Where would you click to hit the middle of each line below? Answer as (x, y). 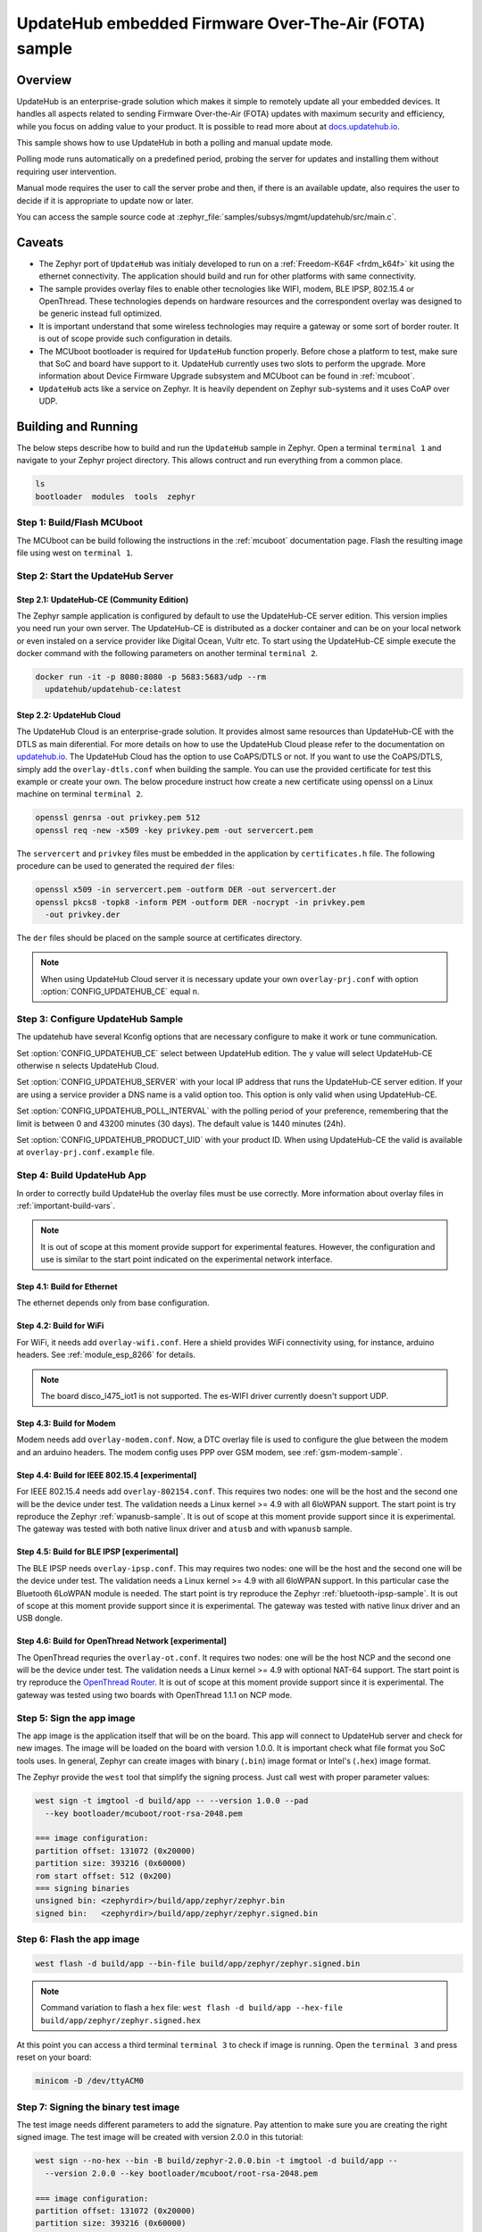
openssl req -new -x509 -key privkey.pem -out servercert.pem (174, 830)
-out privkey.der (83, 914)
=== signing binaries (83, 1888)
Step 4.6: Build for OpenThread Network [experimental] (122, 1641)
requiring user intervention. (66, 171)
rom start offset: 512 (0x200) (104, 1876)
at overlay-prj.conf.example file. (86, 1153)
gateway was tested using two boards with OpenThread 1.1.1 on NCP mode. (154, 1695)
